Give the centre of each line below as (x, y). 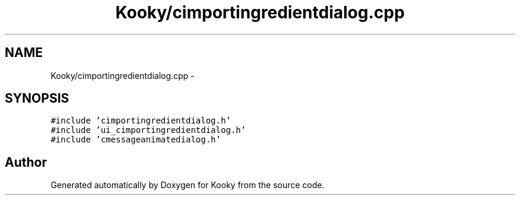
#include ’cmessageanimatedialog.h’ (136, 140)
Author (26, 162)
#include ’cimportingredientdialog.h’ (141, 121)
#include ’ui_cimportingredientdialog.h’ (148, 130)
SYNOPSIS (37, 99)
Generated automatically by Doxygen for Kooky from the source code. (188, 185)
